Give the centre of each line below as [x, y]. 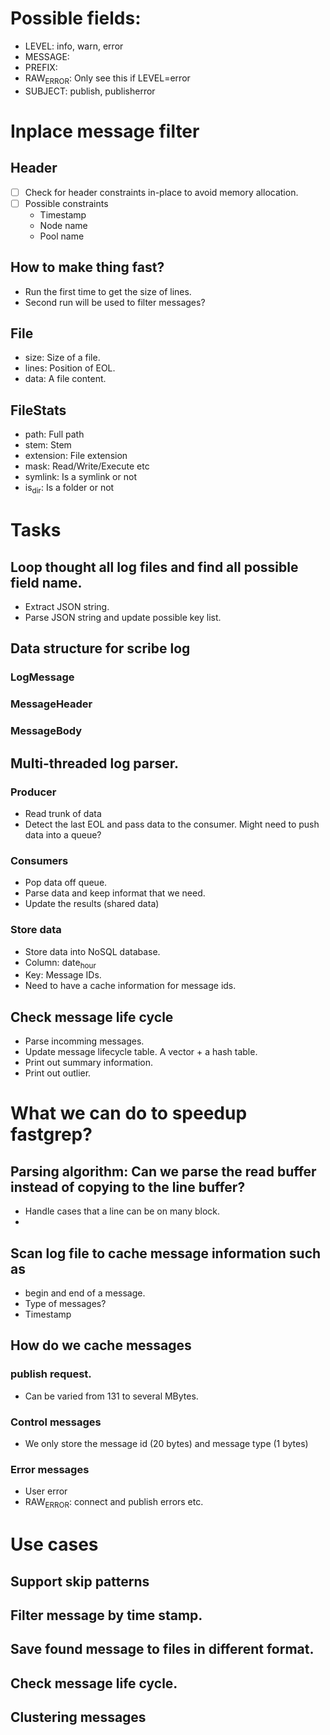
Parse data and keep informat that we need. [115, 893]
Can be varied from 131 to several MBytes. [111, 1396]
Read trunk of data [63, 813]
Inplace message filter [105, 131]
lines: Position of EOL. [70, 368]
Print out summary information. [88, 1063]
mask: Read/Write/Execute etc [87, 466]
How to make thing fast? [87, 267]
